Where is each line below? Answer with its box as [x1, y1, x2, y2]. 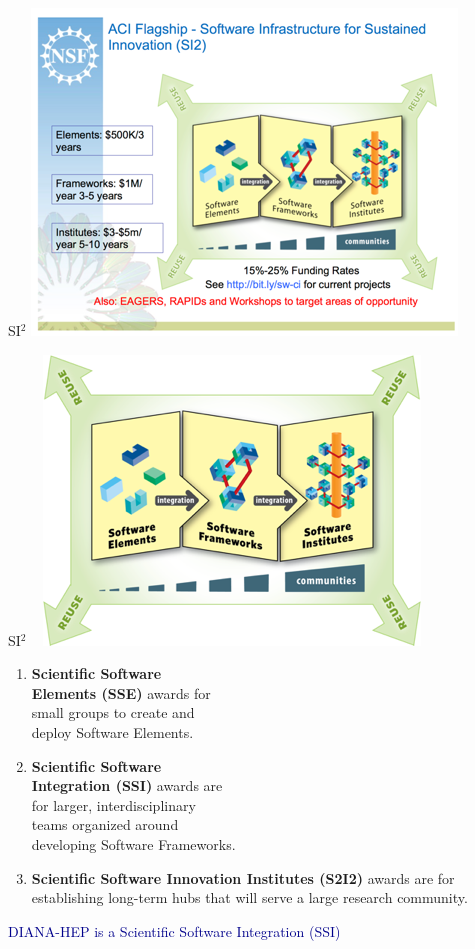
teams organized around [31, 814, 179, 835]
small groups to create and [31, 702, 195, 723]
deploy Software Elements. [31, 721, 194, 742]
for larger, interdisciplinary [31, 794, 196, 815]
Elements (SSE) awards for [31, 682, 211, 703]
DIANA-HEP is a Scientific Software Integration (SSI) [8, 920, 341, 941]
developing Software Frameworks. [31, 833, 236, 854]
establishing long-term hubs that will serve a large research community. [31, 887, 468, 908]
